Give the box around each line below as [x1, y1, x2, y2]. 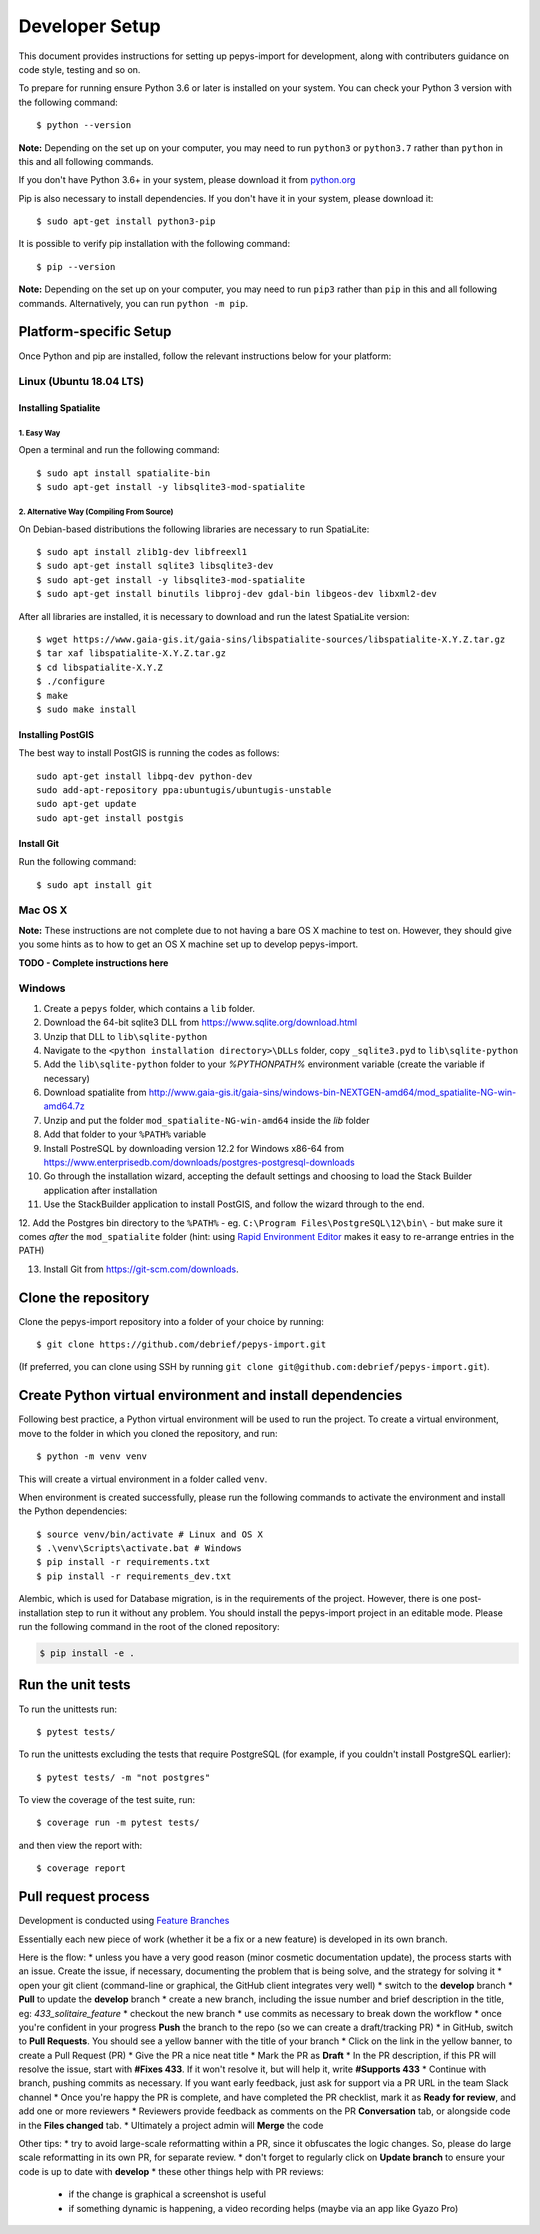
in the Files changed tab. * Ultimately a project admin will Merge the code [18, 2119, 324, 2131]
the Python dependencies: [18, 1505, 128, 1517]
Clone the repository [18, 1289, 150, 1306]
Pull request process [18, 1888, 150, 1905]
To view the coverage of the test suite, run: [18, 1794, 195, 1806]
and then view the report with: [18, 1839, 143, 1851]
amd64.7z [43, 1100, 85, 1112]
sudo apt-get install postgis [36, 812, 185, 824]
